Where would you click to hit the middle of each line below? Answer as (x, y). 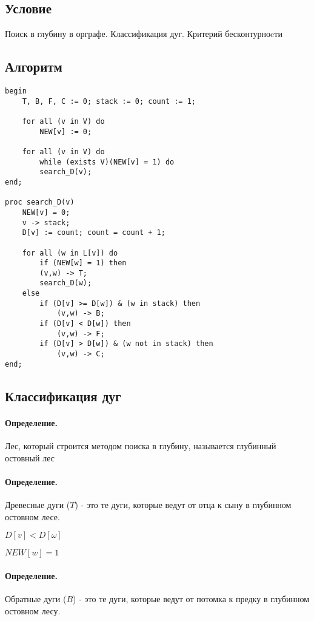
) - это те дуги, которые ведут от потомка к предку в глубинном (191, 598)
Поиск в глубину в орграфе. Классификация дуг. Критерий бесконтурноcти (144, 34)
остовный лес (30, 457)
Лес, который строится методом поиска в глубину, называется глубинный (141, 445)
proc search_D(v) (40, 202)
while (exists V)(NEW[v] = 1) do (107, 162)
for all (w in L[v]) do (70, 253)
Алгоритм (34, 66)
